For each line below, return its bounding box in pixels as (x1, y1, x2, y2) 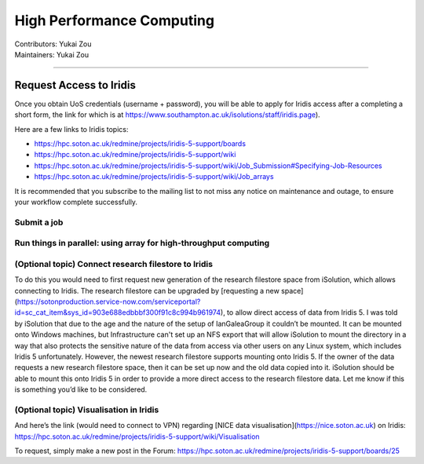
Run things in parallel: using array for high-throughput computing (14, 238, 270, 249)
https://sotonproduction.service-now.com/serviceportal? (16, 297, 201, 306)
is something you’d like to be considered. (14, 385, 148, 394)
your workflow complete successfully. (14, 197, 137, 206)
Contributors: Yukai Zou (14, 39, 92, 49)
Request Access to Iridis (14, 79, 137, 92)
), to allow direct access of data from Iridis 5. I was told (220, 308, 398, 317)
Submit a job (14, 217, 64, 228)
